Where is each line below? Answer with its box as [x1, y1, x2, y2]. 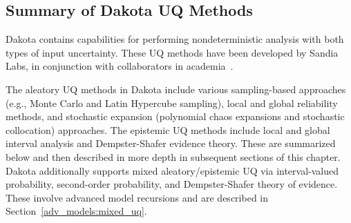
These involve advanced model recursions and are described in [6, 190, 269, 204]
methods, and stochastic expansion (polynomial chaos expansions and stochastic [6, 109, 345, 124]
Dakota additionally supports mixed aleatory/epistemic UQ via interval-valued [6, 163, 339, 177]
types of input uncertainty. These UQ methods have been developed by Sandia [6, 45, 339, 59]
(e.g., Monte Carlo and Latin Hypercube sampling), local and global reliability [6, 95, 338, 110]
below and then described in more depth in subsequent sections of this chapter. [6, 149, 341, 164]
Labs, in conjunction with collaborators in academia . [6, 59, 234, 73]
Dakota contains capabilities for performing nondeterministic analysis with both [6, 32, 344, 46]
